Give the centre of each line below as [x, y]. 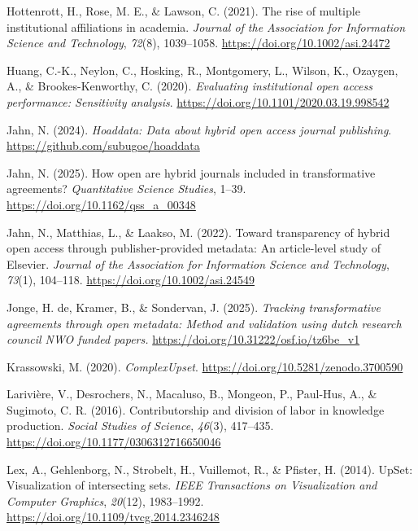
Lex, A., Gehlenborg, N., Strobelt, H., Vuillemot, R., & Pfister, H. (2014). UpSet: [210, 469]
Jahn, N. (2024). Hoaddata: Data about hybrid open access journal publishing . [199, 129]
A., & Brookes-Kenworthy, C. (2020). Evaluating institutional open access [189, 86]
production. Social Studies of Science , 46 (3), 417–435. [140, 426]
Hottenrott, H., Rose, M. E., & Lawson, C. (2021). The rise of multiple [183, 11]
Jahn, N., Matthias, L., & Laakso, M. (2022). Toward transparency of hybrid [198, 232]
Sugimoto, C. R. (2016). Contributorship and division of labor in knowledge [196, 409]
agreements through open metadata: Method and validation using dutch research [204, 323]
